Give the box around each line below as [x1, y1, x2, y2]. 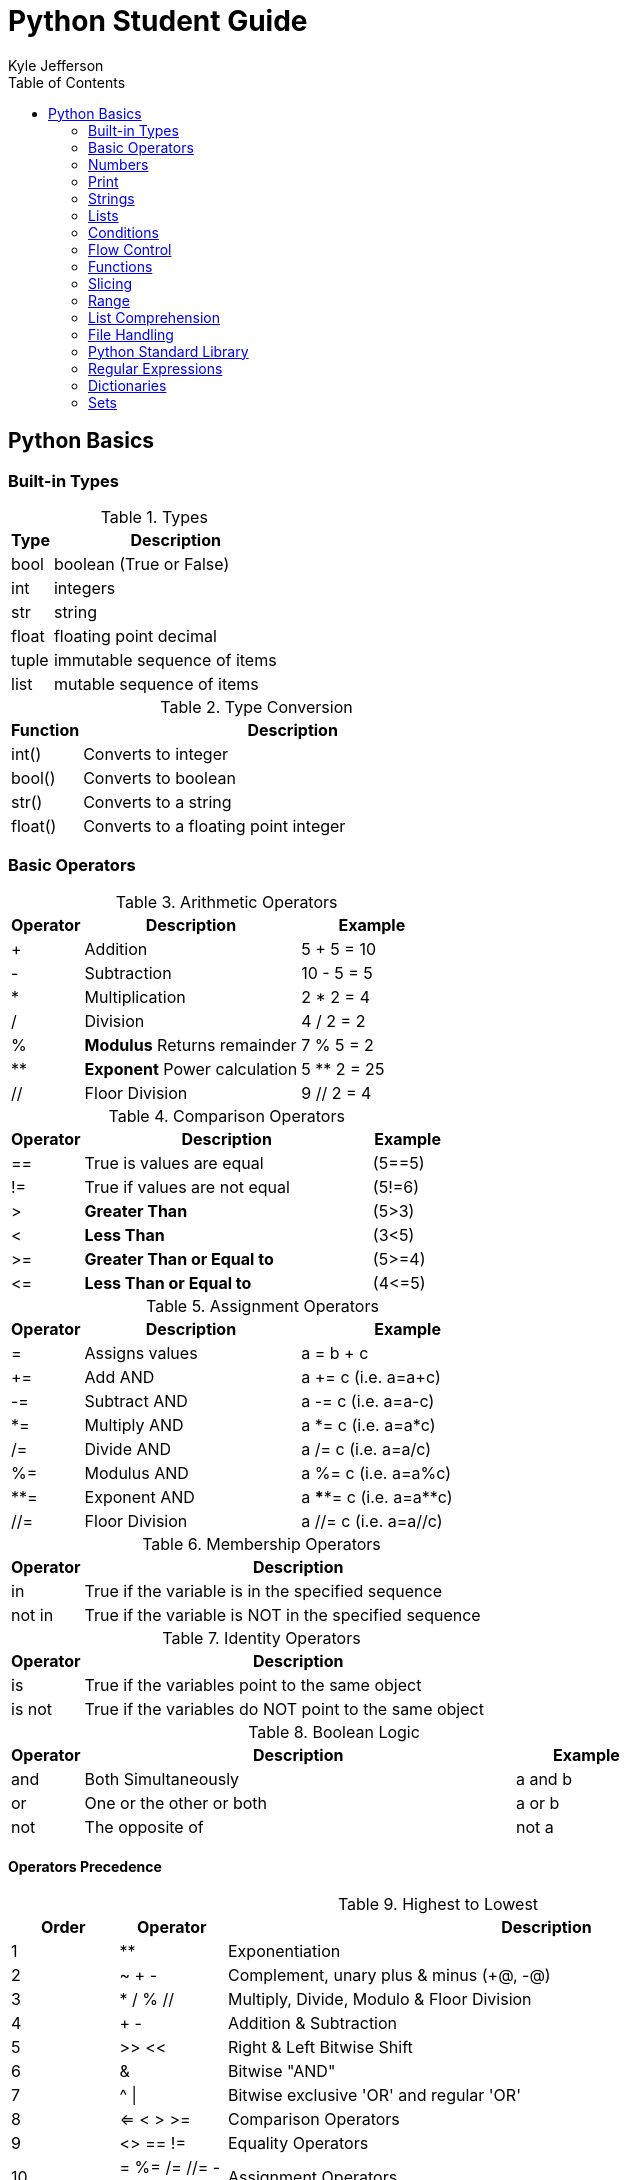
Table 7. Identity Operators [162, 1627, 361, 1648]
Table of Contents [8, 73, 126, 91]
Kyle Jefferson [8, 56, 104, 74]
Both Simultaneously [84, 1768, 240, 1789]
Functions [88, 257, 153, 275]
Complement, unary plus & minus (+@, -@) [228, 1964, 551, 1985]
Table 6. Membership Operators [142, 1533, 381, 1554]
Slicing [88, 274, 133, 292]
